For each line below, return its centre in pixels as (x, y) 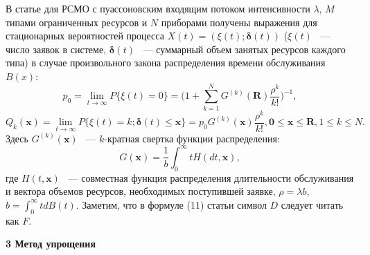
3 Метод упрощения (51, 244)
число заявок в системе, (56, 49)
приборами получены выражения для (239, 22)
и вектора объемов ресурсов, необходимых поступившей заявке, (141, 191)
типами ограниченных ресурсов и (77, 22)
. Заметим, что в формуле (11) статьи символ (171, 204)
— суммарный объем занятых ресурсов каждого (244, 49)
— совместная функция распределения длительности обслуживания (211, 177)
